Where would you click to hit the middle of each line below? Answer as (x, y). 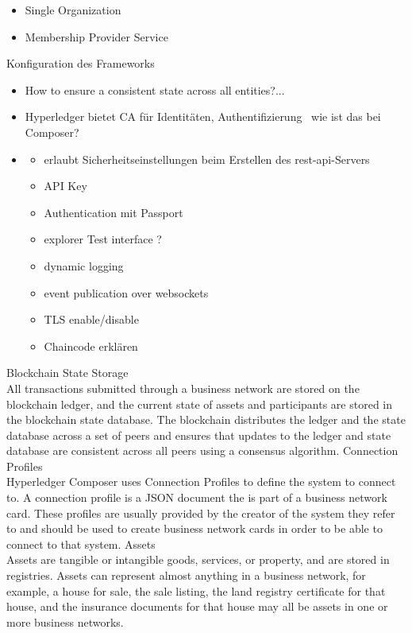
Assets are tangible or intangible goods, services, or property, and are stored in (198, 559)
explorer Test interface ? (103, 239)
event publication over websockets (126, 292)
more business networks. (65, 621)
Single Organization (73, 10)
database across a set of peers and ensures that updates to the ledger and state (199, 435)
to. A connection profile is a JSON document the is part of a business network (197, 497)
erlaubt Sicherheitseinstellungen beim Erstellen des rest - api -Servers (207, 159)
